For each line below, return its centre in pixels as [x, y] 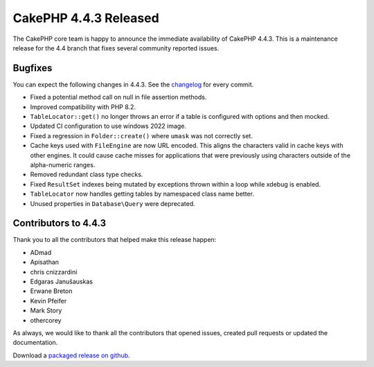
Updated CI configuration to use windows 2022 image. [108, 126]
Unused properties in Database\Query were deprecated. [113, 203]
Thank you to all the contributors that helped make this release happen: [115, 240]
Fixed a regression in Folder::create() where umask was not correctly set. [141, 135]
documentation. [35, 343]
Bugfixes [33, 68]
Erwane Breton [51, 291]
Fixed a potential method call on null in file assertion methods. [118, 97]
